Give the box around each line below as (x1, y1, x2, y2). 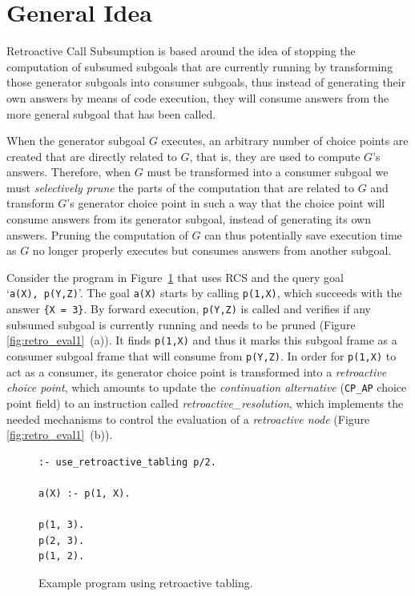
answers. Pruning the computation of (6, 226, 188, 243)
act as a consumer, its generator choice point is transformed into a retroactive (6, 363, 387, 380)
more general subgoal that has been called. (6, 105, 216, 122)
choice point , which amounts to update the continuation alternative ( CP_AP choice (6, 379, 407, 396)
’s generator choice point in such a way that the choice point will (66, 195, 385, 211)
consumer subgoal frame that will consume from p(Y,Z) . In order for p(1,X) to (6, 348, 397, 364)
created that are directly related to (6, 147, 177, 164)
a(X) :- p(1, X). (38, 487, 131, 499)
